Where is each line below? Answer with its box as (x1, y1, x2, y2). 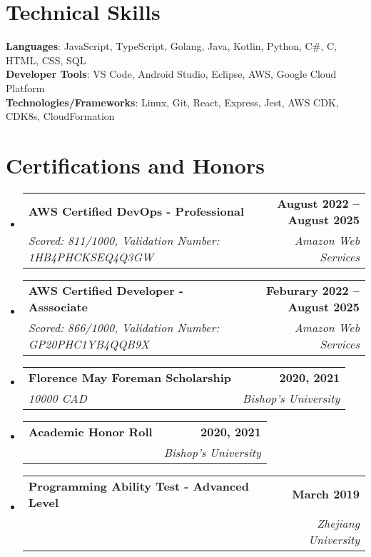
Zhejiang (317, 514, 360, 531)
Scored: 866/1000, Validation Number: (28, 318, 220, 336)
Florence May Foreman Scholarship (28, 368, 232, 386)
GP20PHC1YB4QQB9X (28, 335, 149, 352)
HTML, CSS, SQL (6, 52, 86, 67)
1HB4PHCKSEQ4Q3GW (28, 248, 153, 265)
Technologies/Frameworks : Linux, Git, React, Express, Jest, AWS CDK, (6, 94, 339, 109)
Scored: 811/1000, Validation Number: (28, 231, 220, 249)
